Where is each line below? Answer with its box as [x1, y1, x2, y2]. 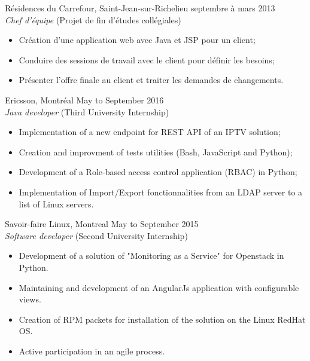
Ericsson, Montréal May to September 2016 [5, 93, 164, 106]
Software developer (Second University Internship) [5, 229, 188, 241]
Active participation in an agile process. [19, 344, 165, 357]
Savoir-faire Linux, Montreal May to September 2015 [5, 218, 199, 230]
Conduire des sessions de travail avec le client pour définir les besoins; [19, 53, 275, 66]
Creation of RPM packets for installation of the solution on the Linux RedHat [19, 313, 306, 325]
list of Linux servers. [19, 197, 94, 210]
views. [19, 293, 41, 305]
